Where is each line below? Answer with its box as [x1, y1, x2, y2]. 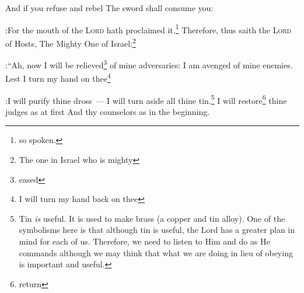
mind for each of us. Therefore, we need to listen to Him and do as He [19, 235, 270, 247]
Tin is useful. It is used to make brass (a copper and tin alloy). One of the [19, 212, 285, 224]
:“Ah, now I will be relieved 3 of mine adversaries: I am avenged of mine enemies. [5, 57, 293, 71]
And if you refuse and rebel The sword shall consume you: [5, 2, 214, 13]
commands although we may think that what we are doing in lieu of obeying [19, 246, 293, 259]
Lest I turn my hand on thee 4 [5, 71, 111, 84]
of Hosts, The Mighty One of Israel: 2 [5, 35, 136, 49]
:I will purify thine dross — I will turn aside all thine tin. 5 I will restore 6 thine [5, 92, 287, 106]
